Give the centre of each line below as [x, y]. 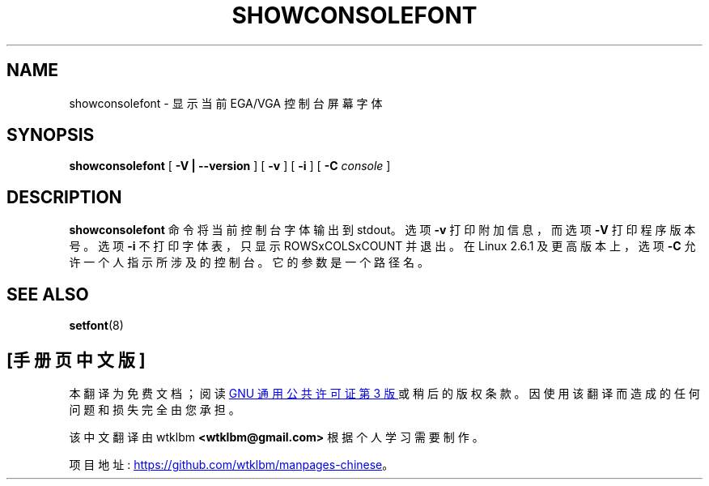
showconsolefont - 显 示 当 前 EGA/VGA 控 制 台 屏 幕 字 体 [226, 103]
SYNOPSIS [51, 135]
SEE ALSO [48, 294]
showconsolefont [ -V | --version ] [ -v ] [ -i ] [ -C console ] [230, 166]
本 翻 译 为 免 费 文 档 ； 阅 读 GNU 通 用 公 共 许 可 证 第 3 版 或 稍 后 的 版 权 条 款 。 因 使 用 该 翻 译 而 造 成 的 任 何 [384, 393]
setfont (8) [96, 326]
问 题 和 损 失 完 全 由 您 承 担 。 [155, 409]
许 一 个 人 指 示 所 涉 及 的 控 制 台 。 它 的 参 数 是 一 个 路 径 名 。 [249, 262]
